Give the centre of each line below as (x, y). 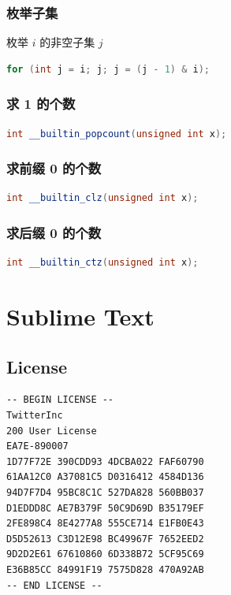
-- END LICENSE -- (54, 585)
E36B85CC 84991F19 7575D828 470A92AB (105, 569)
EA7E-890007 (37, 446)
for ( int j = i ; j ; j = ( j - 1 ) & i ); (108, 69)
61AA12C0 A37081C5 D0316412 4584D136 (105, 477)
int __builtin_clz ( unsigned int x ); (102, 198)
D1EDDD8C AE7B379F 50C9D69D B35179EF (105, 508)
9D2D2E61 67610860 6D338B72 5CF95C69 (105, 554)
